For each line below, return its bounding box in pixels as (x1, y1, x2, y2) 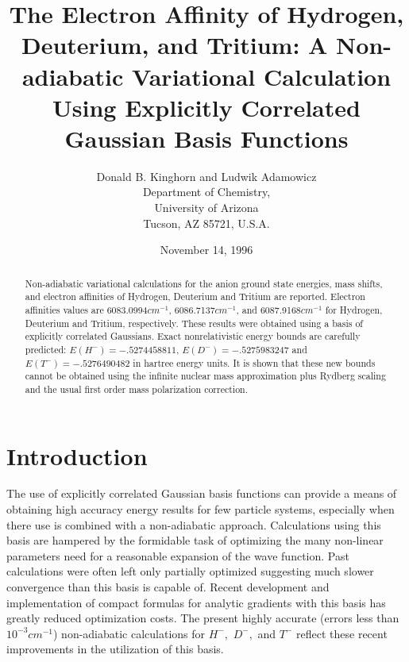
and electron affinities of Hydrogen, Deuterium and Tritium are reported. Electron (25, 290, 365, 303)
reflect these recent (296, 625, 388, 641)
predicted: (25, 342, 67, 356)
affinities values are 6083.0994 (25, 302, 148, 316)
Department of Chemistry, (142, 183, 271, 200)
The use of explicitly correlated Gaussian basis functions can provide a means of (6, 485, 397, 502)
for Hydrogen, (325, 302, 383, 316)
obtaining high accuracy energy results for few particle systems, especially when (6, 501, 395, 518)
